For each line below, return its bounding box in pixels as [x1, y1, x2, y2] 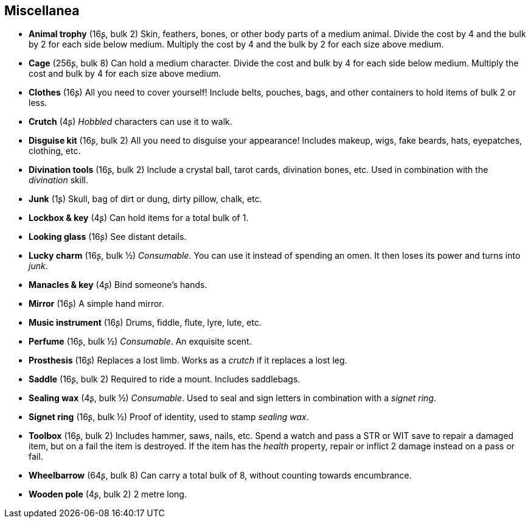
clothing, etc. [29, 146, 81, 156]
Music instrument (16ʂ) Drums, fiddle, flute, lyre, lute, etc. [29, 317, 262, 328]
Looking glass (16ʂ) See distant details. [29, 231, 187, 242]
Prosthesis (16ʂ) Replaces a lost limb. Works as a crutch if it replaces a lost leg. [29, 355, 347, 366]
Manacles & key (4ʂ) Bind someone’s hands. [29, 279, 207, 290]
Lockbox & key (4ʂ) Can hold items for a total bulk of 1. [29, 212, 249, 223]
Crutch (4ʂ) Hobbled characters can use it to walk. [29, 116, 232, 127]
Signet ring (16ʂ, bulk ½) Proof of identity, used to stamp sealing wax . [29, 412, 309, 423]
